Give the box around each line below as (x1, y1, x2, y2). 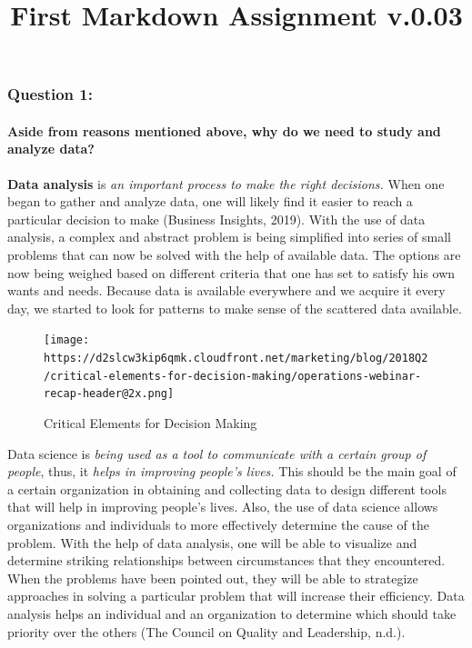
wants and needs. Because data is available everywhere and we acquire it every (7, 281, 446, 300)
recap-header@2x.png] (44, 387, 175, 401)
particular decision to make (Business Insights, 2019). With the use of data (7, 209, 426, 228)
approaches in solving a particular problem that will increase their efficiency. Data (7, 586, 465, 605)
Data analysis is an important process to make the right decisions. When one (7, 174, 445, 193)
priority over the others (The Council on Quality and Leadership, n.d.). (7, 622, 406, 641)
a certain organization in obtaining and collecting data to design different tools (7, 479, 447, 498)
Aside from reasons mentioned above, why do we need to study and (7, 121, 441, 140)
